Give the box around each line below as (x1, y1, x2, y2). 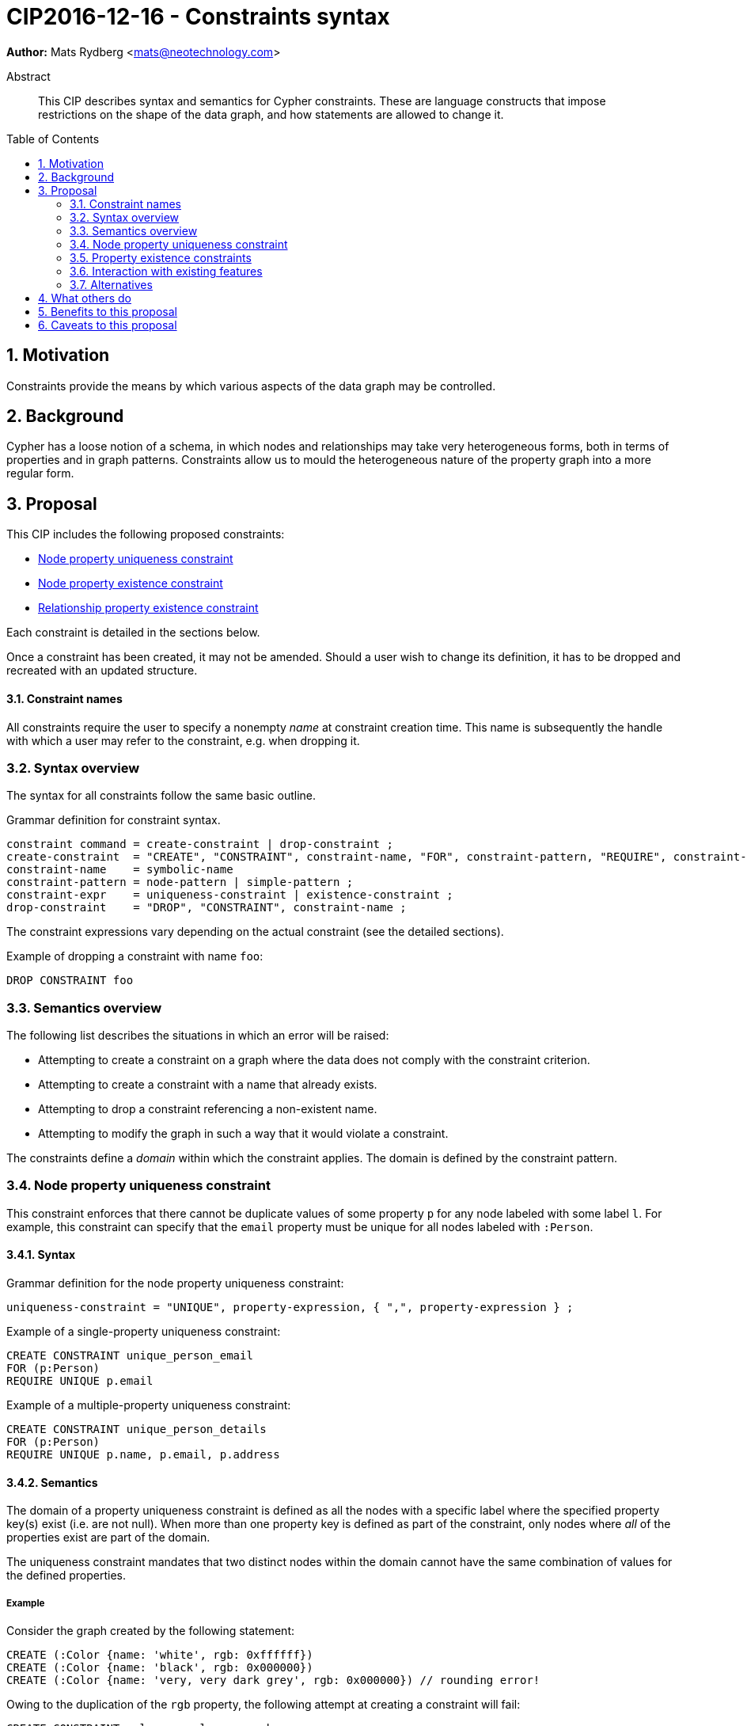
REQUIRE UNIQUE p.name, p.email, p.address (6, 1447, 280, 1461)
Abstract (6, 69, 51, 83)
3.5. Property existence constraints (70, 250, 252, 264)
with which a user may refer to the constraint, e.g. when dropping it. (6, 733, 360, 747)
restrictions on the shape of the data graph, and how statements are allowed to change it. (38, 107, 504, 121)
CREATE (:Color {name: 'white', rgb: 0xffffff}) (6, 1648, 313, 1661)
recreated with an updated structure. (6, 663, 198, 678)
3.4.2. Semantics (6, 1475, 98, 1489)
